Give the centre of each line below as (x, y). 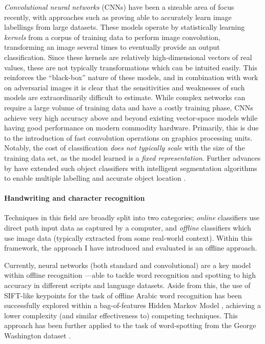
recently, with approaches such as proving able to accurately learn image (118, 17)
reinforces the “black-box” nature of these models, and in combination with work (131, 77)
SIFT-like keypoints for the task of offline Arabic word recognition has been (123, 295)
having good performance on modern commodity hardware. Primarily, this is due (131, 128)
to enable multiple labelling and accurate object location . (95, 178)
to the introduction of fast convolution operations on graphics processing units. (128, 137)
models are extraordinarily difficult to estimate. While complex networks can (125, 97)
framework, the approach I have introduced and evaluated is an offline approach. (131, 248)
